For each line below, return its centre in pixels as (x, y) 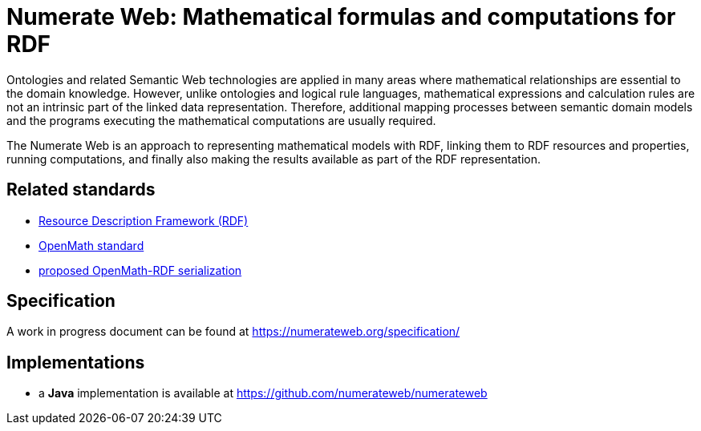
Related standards (81, 190)
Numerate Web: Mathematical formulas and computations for (341, 17)
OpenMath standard (91, 245)
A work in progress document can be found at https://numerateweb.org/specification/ (233, 332)
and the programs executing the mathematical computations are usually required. (221, 120)
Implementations (76, 362)
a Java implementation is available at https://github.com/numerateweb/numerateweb (263, 393)
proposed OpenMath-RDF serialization (140, 270)
